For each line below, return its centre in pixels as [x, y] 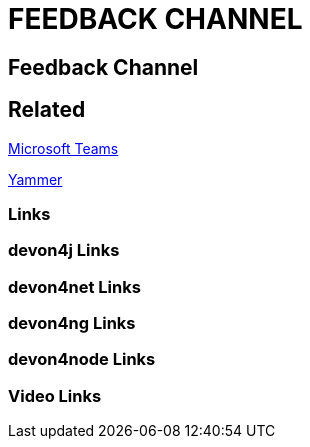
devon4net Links [74, 286]
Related [47, 110]
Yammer [35, 179]
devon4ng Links [72, 323]
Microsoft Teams [63, 148]
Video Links [55, 395]
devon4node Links [82, 359]
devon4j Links [64, 250]
